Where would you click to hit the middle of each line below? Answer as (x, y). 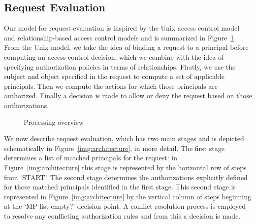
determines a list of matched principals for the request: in (91, 158)
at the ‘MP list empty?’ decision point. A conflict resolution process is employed (125, 206)
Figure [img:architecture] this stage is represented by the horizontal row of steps (125, 167)
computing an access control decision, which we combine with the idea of (114, 56)
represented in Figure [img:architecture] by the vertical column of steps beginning (128, 196)
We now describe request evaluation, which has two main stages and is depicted (124, 138)
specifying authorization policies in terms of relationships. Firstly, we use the (120, 66)
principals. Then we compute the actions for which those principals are (111, 86)
